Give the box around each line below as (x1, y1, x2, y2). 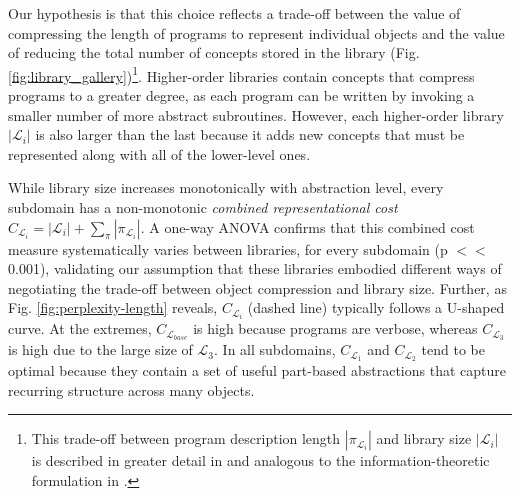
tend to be (421, 339, 485, 360)
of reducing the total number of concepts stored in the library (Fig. (8, 42, 420, 63)
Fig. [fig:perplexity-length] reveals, (8, 297, 218, 318)
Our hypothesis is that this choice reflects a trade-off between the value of (8, 3, 461, 23)
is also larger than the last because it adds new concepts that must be (35, 124, 465, 145)
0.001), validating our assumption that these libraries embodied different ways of (8, 258, 502, 279)
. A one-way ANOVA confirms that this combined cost (140, 216, 475, 237)
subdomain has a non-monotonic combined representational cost (8, 197, 398, 217)
